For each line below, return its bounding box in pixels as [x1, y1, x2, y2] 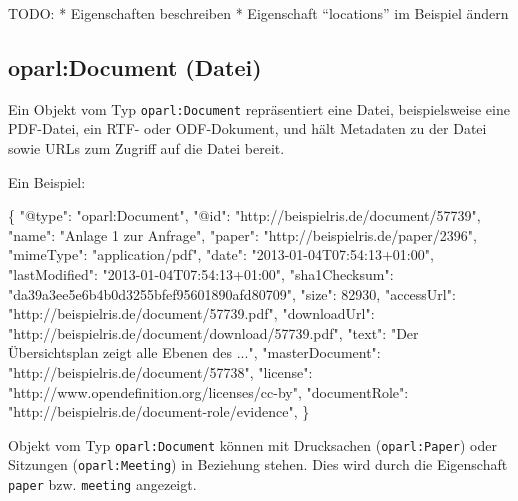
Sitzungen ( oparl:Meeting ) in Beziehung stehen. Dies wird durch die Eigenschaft [8, 454, 508, 475]
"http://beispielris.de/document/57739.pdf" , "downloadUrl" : [8, 303, 375, 324]
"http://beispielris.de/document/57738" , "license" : [8, 361, 313, 382]
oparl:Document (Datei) [8, 51, 262, 82]
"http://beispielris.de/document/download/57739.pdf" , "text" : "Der [8, 322, 419, 343]
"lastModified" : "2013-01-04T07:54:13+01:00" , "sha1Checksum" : [8, 264, 394, 285]
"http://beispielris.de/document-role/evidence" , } [8, 401, 310, 422]
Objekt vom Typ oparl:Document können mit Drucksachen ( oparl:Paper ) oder [8, 434, 497, 455]
